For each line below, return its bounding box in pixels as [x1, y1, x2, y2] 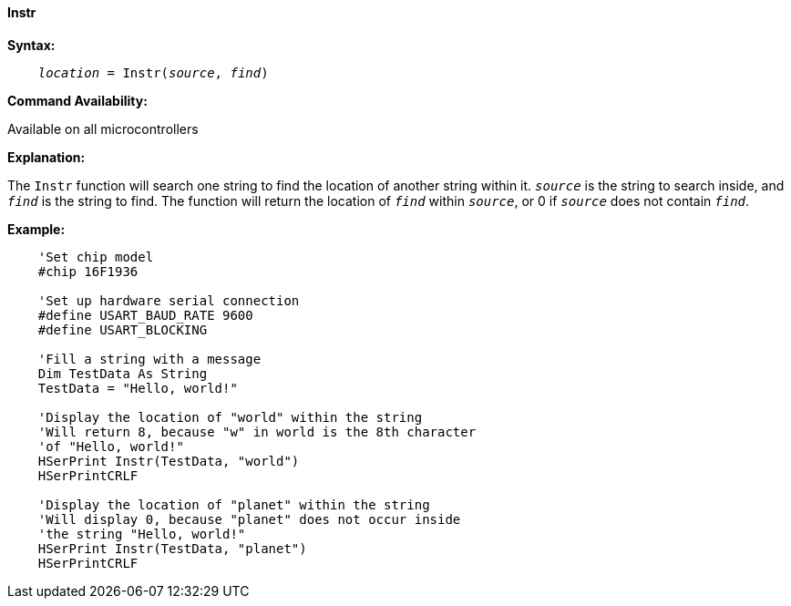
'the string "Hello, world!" [37, 526, 246, 541]
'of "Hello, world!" [37, 438, 184, 454]
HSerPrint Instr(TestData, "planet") [37, 540, 307, 556]
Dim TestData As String [37, 365, 208, 381]
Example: [7, 221, 66, 237]
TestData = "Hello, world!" [37, 380, 238, 395]
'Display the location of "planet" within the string [37, 497, 430, 512]
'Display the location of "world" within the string [37, 409, 423, 425]
